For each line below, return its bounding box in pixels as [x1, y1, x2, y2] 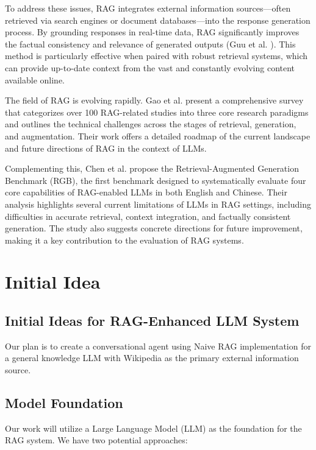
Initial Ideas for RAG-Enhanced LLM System [5, 311, 300, 330]
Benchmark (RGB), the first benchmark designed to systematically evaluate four [5, 174, 306, 186]
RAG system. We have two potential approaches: [5, 434, 188, 446]
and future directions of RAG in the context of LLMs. [5, 141, 207, 154]
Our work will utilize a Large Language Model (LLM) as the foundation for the [5, 421, 302, 434]
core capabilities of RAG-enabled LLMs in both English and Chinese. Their [5, 186, 287, 199]
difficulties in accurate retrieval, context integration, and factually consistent [5, 209, 291, 222]
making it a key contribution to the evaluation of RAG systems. [5, 233, 244, 246]
